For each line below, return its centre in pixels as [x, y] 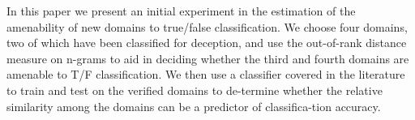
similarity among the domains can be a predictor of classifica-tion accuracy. [194, 106]
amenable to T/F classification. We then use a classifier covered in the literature [206, 74]
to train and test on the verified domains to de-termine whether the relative [195, 90]
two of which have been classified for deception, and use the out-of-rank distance [207, 43]
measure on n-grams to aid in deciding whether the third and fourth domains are [208, 58]
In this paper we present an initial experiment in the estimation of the [181, 11]
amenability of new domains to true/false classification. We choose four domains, [207, 26]
